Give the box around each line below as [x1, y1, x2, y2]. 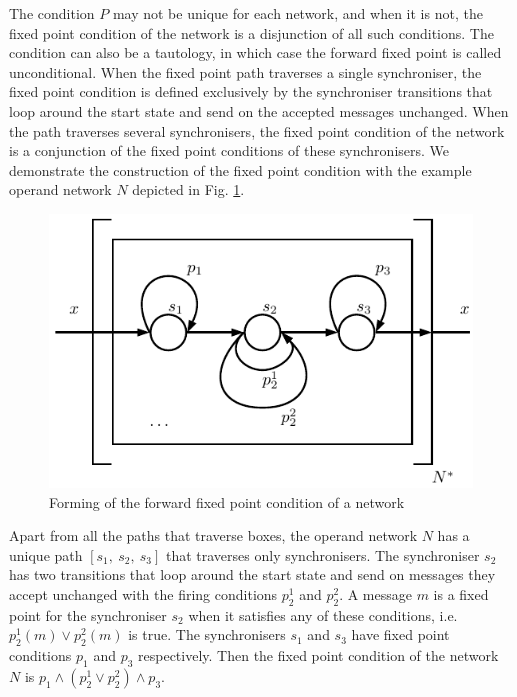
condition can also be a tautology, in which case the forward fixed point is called [9, 42, 502, 63]
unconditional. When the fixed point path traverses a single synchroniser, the [9, 61, 482, 82]
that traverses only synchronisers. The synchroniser [165, 544, 480, 565]
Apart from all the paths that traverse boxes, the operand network [9, 525, 418, 546]
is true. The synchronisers [128, 624, 286, 645]
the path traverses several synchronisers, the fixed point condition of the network [9, 120, 505, 141]
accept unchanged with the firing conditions [9, 584, 278, 605]
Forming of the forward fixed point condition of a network [49, 491, 405, 512]
